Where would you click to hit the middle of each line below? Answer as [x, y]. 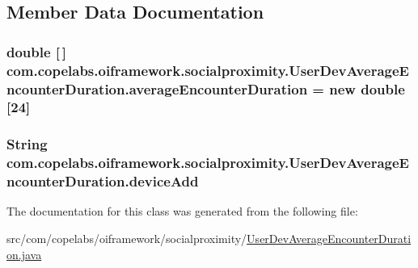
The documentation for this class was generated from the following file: [182, 211]
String [27, 144]
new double [367, 88]
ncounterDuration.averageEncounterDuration [157, 88]
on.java [24, 254]
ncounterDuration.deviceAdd [103, 181]
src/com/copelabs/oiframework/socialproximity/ [127, 239]
